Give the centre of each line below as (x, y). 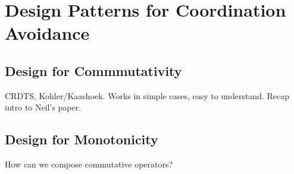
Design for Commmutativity (93, 70)
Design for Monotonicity (82, 139)
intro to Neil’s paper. (43, 107)
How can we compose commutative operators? (89, 164)
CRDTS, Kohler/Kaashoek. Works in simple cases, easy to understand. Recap (147, 95)
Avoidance (47, 33)
